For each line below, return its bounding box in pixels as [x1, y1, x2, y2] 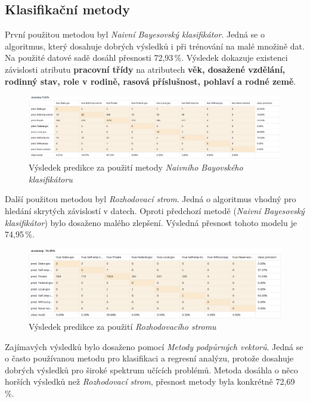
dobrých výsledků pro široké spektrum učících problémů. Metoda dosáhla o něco [5, 363, 298, 376]
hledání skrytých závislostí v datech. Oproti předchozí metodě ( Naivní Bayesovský [5, 204, 305, 217]
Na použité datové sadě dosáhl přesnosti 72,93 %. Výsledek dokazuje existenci [5, 51, 288, 64]
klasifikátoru [29, 172, 73, 185]
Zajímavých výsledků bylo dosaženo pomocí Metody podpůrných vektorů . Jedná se [5, 340, 303, 352]
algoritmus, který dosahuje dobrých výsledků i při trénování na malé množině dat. [5, 39, 305, 52]
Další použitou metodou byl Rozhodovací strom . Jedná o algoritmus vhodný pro [5, 193, 296, 205]
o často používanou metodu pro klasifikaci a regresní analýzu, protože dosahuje [5, 352, 294, 364]
